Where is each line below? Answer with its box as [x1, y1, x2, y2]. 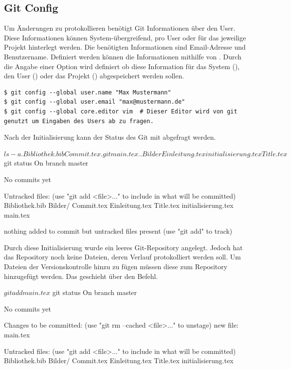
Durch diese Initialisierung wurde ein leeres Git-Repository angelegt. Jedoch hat [4, 242, 243, 252]
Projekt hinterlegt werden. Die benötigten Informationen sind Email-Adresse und [4, 42, 246, 52]
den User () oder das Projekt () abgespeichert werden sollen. [4, 71, 184, 81]
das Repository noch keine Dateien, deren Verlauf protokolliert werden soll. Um [4, 252, 241, 262]
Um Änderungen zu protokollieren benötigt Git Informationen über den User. [4, 23, 236, 33]
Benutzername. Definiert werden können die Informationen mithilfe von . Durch [4, 51, 242, 61]
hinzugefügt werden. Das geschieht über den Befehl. [4, 271, 158, 281]
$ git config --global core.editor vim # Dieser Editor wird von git [4, 108, 237, 115]
